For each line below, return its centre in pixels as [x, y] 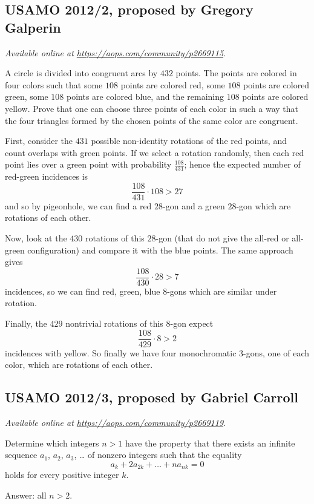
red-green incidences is [47, 176]
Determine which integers [52, 443]
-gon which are [263, 205]
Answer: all [26, 495]
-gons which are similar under [222, 291]
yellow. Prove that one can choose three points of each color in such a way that [152, 108]
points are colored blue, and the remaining [145, 97]
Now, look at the [36, 238]
